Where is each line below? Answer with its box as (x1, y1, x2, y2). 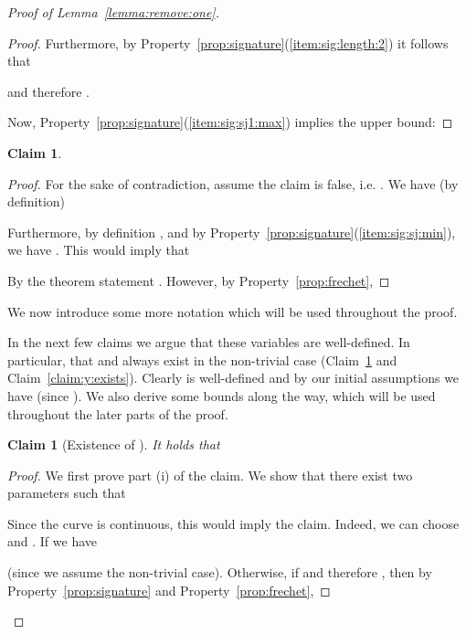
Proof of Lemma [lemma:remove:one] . (7, 3, 219, 21)
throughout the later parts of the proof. (7, 404, 228, 423)
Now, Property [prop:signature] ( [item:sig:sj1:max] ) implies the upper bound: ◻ (7, 112, 453, 132)
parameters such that (7, 483, 126, 502)
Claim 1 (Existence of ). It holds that (7, 435, 220, 454)
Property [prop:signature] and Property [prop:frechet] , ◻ (7, 580, 331, 599)
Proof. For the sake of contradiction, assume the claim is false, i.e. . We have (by (7, 174, 459, 193)
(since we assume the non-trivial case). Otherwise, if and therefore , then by (7, 563, 432, 582)
